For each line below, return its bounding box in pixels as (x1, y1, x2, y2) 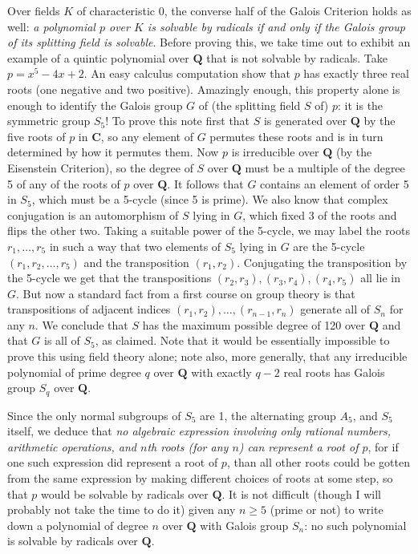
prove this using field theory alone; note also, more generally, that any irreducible (7, 348, 408, 365)
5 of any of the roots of (7, 175, 120, 192)
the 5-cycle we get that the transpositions (7, 269, 212, 286)
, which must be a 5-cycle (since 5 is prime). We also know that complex (31, 191, 388, 208)
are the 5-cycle (293, 237, 365, 254)
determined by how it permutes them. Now (7, 144, 219, 160)
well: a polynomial (7, 18, 95, 34)
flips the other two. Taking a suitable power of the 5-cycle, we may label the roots (7, 222, 410, 239)
